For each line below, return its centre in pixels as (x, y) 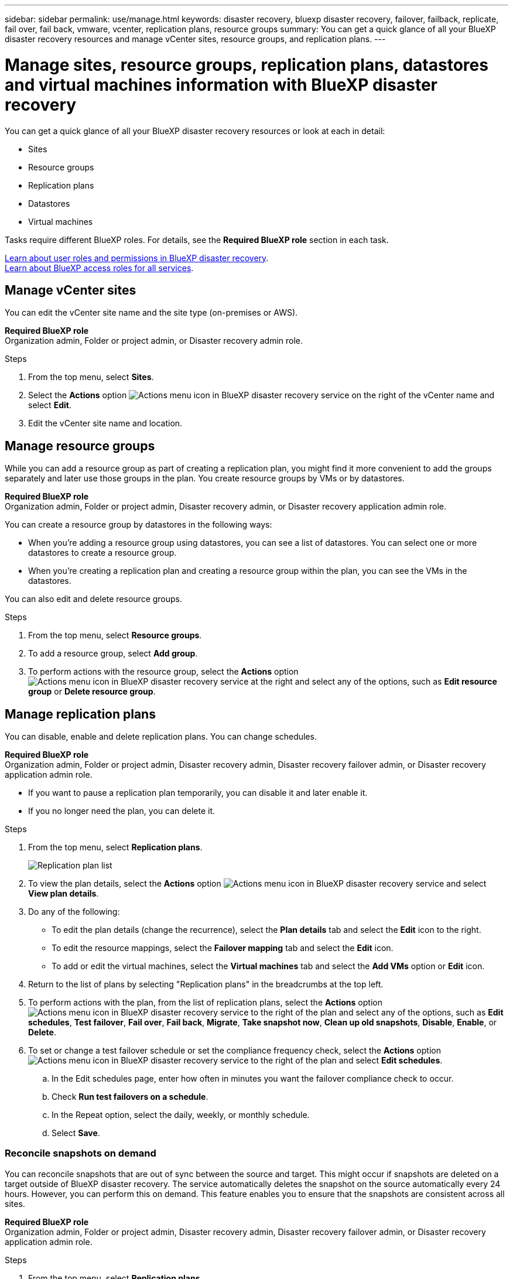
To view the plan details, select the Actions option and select (257, 884)
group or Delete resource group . (92, 692)
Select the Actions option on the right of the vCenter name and (261, 395)
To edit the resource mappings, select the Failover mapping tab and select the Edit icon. (223, 948)
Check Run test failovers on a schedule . (130, 1097)
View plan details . (64, 894)
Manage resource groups (80, 446)
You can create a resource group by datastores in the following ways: (138, 525)
